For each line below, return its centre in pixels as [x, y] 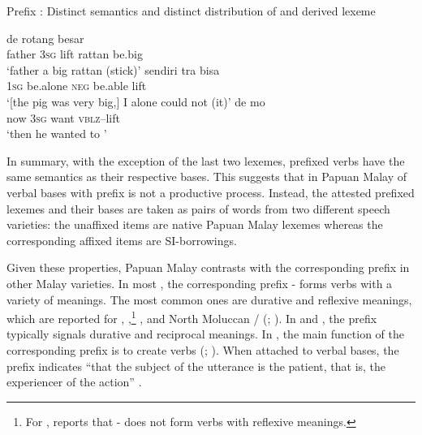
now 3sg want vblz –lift [63, 117]
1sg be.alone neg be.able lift [77, 86]
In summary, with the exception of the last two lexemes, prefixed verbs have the [206, 160]
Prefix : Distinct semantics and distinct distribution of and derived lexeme [191, 11]
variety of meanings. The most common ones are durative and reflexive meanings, [209, 299]
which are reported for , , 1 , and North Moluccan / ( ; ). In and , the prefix [192, 317]
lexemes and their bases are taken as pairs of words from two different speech [198, 208]
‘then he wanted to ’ [57, 134]
